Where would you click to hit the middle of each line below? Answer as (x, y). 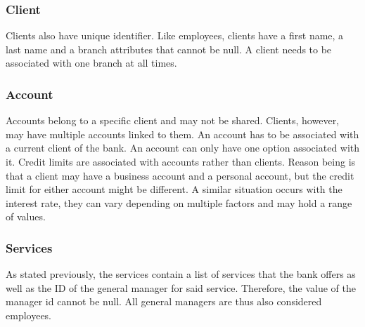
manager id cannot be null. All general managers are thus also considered (164, 301)
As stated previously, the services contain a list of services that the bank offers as (181, 274)
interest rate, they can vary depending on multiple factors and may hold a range (179, 202)
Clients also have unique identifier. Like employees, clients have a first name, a (175, 35)
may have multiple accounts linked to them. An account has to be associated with (182, 134)
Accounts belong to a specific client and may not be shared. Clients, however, (173, 120)
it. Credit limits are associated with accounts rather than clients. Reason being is (181, 161)
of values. (26, 216)
